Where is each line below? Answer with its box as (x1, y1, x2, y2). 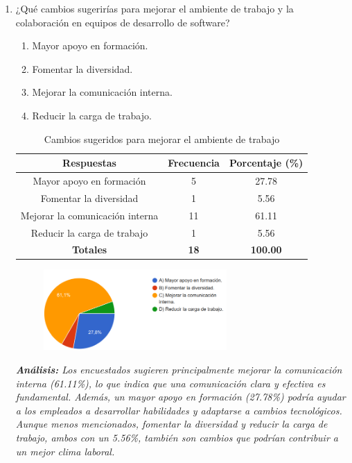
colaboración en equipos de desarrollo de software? (15, 15, 230, 29)
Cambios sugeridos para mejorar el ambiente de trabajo (44, 131, 280, 146)
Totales (71, 242, 107, 257)
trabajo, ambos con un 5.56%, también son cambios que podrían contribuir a (15, 430, 338, 444)
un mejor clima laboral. (15, 444, 115, 458)
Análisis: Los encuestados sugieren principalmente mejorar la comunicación (15, 362, 342, 377)
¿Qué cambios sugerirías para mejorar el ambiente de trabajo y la (15, 1, 294, 15)
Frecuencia (168, 155, 220, 170)
